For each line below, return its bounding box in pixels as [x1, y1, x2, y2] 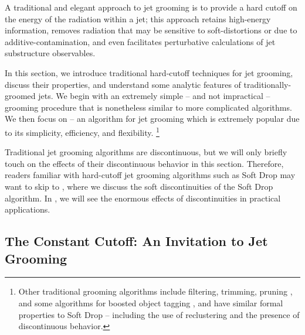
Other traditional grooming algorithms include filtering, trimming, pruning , [18, 285, 293, 298]
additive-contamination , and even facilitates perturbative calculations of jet [5, 35, 276, 47]
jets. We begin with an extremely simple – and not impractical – [38, 90, 270, 102]
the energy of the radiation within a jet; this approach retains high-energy [5, 12, 271, 25]
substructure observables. [5, 47, 96, 59]
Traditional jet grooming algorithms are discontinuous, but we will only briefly [5, 146, 287, 158]
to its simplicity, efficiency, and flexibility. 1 [5, 124, 160, 138]
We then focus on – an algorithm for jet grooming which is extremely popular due [5, 112, 300, 125]
